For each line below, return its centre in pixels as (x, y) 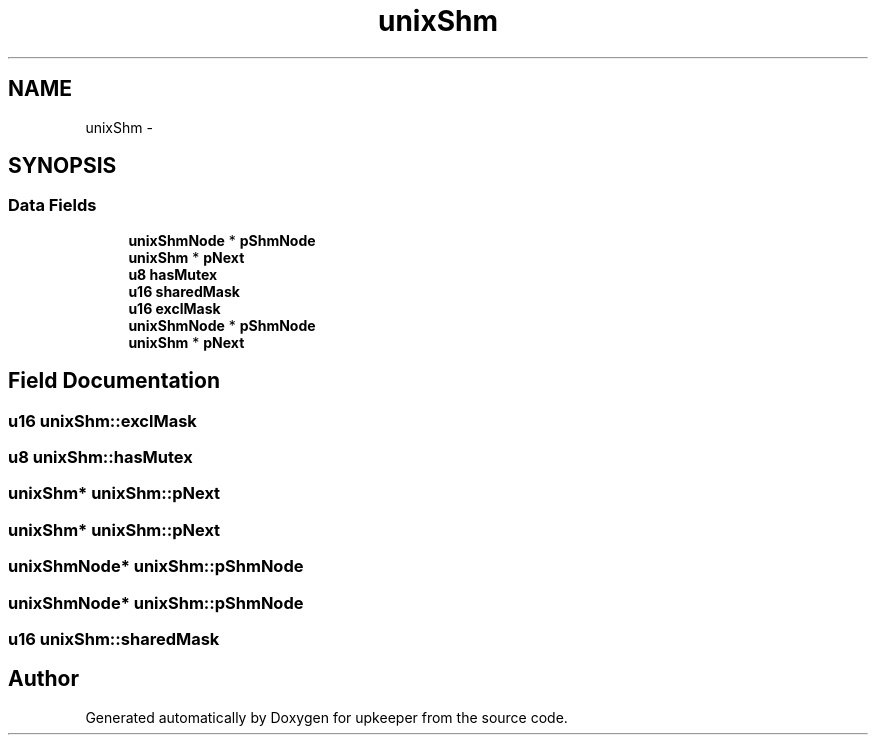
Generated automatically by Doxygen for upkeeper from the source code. (326, 717)
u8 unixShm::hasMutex (100, 457)
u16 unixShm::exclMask (102, 420)
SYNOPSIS (62, 166)
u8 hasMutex (173, 274)
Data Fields (52, 205)
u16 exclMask (174, 308)
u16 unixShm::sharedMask (114, 638)
